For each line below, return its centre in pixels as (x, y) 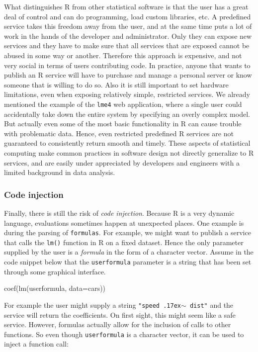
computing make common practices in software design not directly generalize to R (129, 152)
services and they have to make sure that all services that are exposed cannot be (127, 45)
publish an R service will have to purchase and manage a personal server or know (128, 75)
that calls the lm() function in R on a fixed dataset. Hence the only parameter (124, 242)
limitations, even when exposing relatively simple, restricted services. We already (127, 94)
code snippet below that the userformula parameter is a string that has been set (128, 262)
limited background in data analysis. (60, 172)
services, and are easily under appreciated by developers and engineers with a (122, 162)
